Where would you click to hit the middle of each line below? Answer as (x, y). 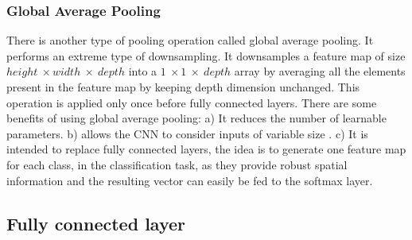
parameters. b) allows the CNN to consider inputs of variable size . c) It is (187, 133)
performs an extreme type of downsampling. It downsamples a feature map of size (206, 55)
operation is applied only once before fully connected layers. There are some (192, 102)
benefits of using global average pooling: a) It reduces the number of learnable (196, 118)
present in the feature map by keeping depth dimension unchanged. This (183, 87)
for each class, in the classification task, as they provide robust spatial (177, 164)
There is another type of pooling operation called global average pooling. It (190, 40)
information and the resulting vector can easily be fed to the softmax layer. (190, 180)
